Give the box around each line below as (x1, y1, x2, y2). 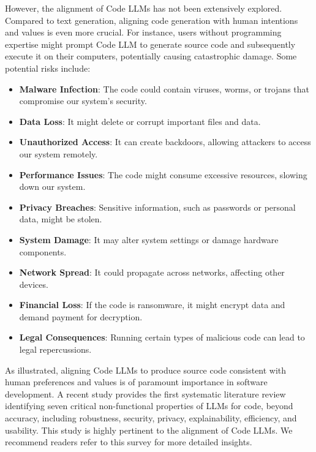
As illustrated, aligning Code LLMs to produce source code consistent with (5, 363, 287, 376)
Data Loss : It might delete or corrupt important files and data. (19, 115, 261, 127)
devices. (19, 277, 48, 290)
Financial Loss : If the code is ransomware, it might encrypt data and (19, 298, 285, 311)
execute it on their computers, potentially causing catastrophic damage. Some (5, 50, 297, 62)
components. (19, 245, 67, 258)
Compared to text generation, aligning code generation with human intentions (5, 13, 298, 26)
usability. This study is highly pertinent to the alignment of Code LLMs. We (5, 423, 293, 436)
